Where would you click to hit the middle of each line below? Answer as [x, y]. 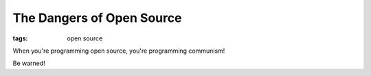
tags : [20, 38]
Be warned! [29, 63]
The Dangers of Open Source [97, 18]
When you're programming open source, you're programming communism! [119, 51]
